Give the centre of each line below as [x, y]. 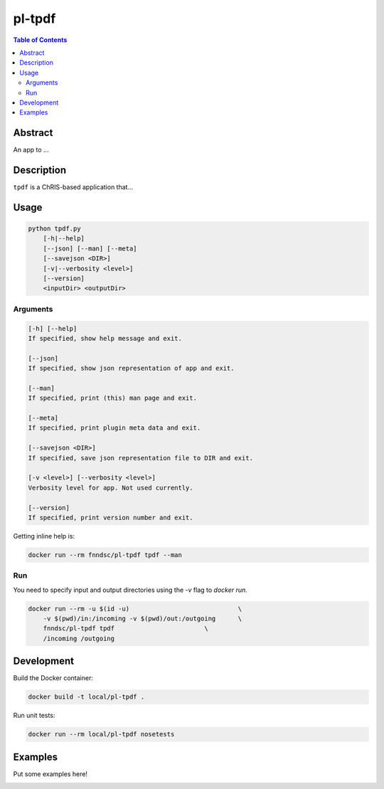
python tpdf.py [54, 229]
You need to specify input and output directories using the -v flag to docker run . [130, 590]
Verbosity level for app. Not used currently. [111, 488]
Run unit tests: [34, 716]
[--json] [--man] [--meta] [90, 248]
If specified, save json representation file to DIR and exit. [141, 458]
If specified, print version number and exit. [111, 518]
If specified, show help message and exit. [105, 338]
